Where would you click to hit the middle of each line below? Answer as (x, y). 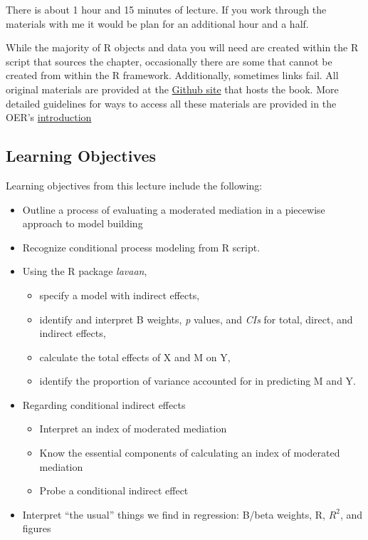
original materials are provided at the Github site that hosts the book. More (172, 89)
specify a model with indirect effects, (120, 295)
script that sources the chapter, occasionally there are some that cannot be (169, 61)
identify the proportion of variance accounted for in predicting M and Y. (198, 381)
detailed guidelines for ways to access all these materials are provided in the (171, 103)
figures (37, 528)
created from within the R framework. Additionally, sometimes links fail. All (172, 75)
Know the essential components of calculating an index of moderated (190, 453)
